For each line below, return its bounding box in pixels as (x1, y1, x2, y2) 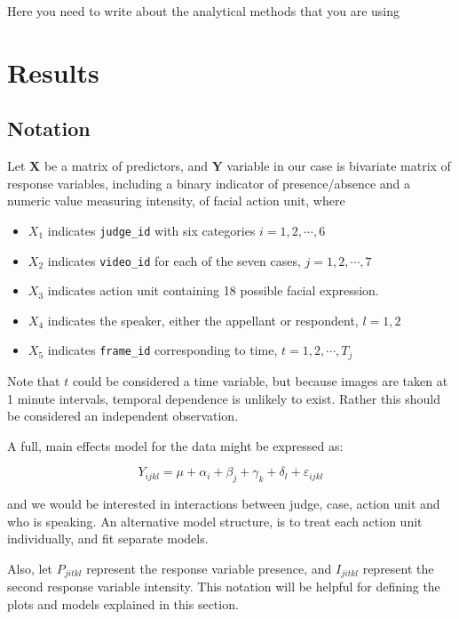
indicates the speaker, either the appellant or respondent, (47, 310, 359, 329)
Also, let (7, 559, 53, 577)
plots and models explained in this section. (7, 594, 239, 613)
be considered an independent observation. (7, 406, 239, 425)
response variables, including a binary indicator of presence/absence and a (7, 173, 411, 192)
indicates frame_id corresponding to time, (47, 341, 278, 359)
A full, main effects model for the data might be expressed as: (7, 436, 344, 454)
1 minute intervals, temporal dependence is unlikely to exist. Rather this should (7, 389, 440, 407)
